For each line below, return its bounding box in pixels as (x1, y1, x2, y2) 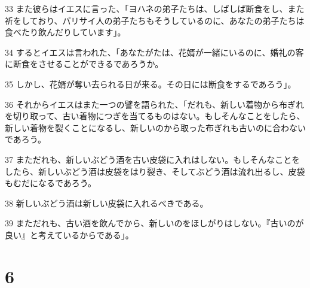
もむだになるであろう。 (5, 177, 97, 189)
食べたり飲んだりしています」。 (5, 26, 126, 38)
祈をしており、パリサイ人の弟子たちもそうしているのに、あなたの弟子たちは (5, 14, 305, 26)
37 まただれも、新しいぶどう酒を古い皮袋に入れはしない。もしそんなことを (5, 153, 300, 165)
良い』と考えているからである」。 (5, 228, 134, 241)
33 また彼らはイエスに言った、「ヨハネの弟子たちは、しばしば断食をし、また (5, 2, 305, 14)
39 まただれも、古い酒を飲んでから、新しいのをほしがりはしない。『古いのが (5, 217, 304, 229)
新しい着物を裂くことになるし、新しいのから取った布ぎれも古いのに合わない (5, 121, 306, 134)
